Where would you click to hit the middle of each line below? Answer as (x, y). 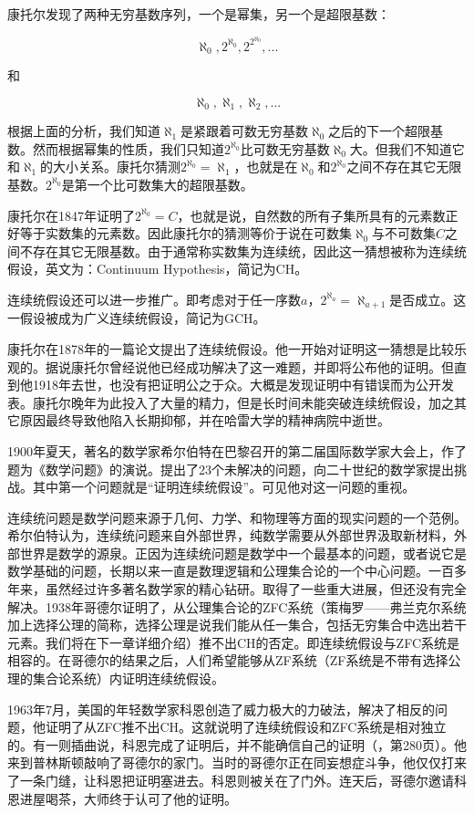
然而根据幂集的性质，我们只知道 (128, 148)
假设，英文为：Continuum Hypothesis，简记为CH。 (158, 269)
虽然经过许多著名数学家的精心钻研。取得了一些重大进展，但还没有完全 (256, 589)
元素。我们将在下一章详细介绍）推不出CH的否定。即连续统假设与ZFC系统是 (234, 642)
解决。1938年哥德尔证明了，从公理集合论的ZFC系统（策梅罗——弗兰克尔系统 (237, 606)
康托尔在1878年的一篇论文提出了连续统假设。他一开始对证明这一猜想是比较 (231, 348)
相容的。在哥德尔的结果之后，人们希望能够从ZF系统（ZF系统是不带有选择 (228, 660)
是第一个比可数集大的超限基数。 (157, 184)
